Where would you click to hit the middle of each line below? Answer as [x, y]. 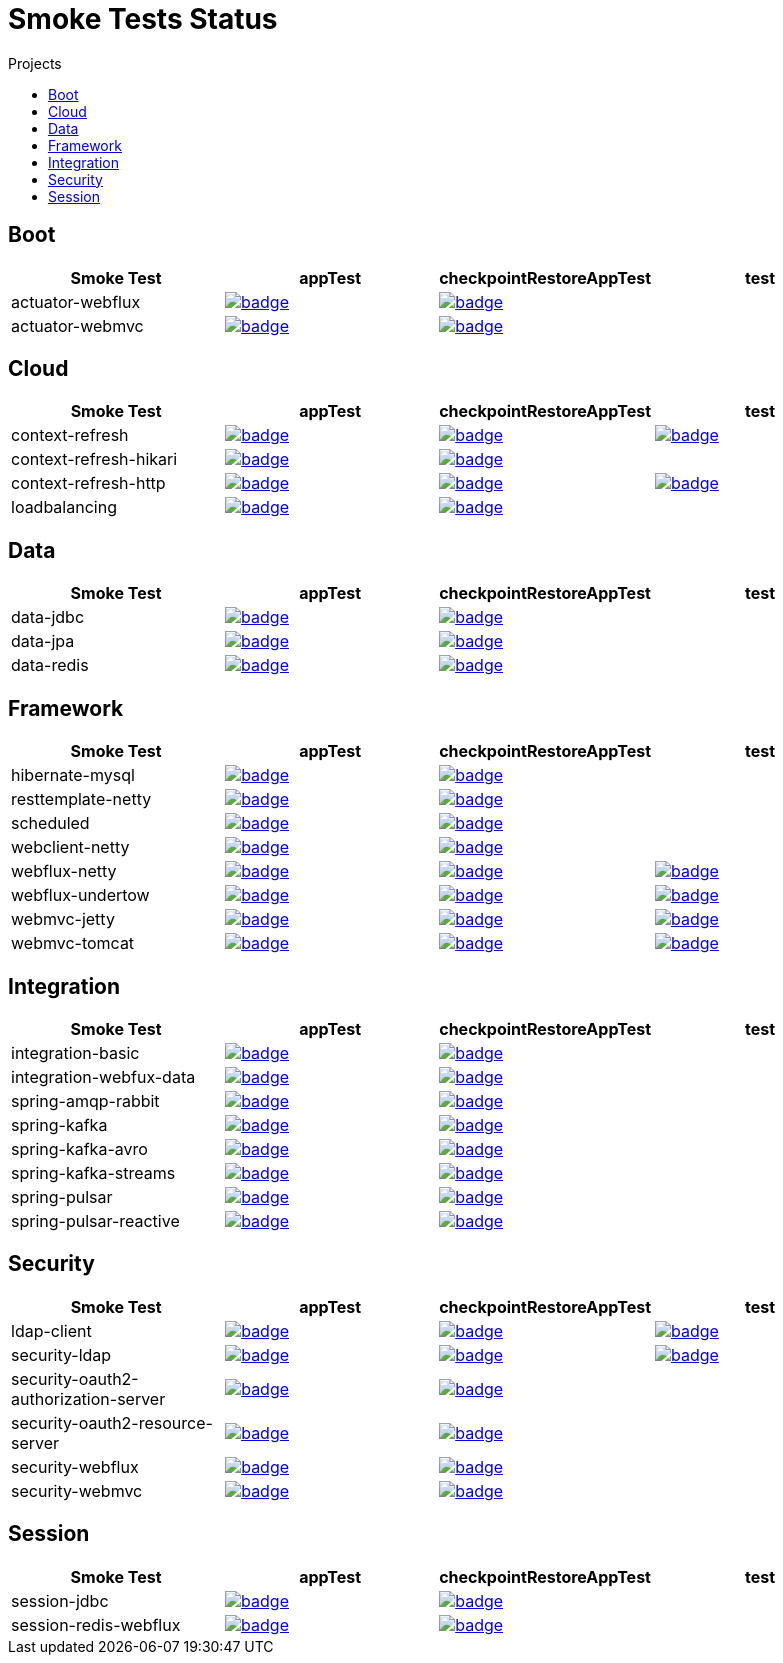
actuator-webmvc [77, 325]
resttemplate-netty [81, 799]
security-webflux [75, 1466]
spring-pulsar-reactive [95, 1220]
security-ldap [61, 1354]
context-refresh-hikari [94, 459]
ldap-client [51, 1330]
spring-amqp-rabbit [85, 1100]
